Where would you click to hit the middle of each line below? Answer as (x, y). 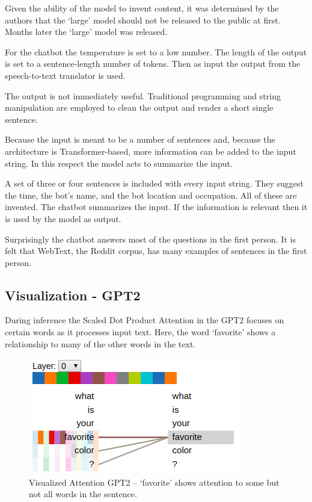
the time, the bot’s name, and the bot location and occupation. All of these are (151, 195)
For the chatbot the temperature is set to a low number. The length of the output (156, 51)
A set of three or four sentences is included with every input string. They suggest (154, 183)
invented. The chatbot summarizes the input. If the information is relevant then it (156, 207)
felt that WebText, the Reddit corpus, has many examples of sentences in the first (156, 251)
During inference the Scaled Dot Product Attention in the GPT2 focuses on (145, 320)
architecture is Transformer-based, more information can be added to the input (151, 151)
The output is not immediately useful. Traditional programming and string (143, 95)
